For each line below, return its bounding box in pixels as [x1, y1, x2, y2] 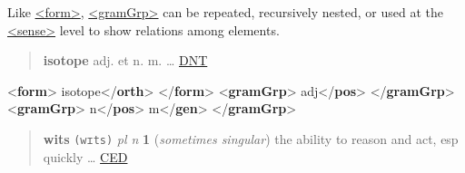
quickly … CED [43, 147, 128, 166]
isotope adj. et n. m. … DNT [43, 51, 208, 70]
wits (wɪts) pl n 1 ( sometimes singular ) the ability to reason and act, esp [43, 129, 459, 148]
